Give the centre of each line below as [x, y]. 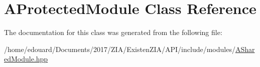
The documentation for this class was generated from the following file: [113, 32]
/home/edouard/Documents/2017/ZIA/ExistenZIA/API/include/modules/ [120, 49]
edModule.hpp [26, 59]
